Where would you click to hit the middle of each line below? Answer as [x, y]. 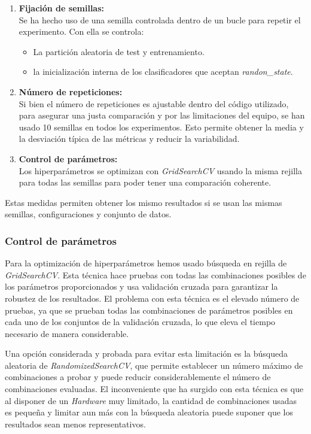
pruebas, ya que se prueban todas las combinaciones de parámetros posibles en [149, 310]
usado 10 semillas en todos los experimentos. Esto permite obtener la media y [161, 127]
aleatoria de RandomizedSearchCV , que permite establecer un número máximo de [154, 365]
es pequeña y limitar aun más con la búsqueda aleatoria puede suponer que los [149, 412]
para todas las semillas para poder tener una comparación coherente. [145, 182]
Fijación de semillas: [61, 8]
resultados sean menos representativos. [75, 424]
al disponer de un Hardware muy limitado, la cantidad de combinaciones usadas [151, 400]
